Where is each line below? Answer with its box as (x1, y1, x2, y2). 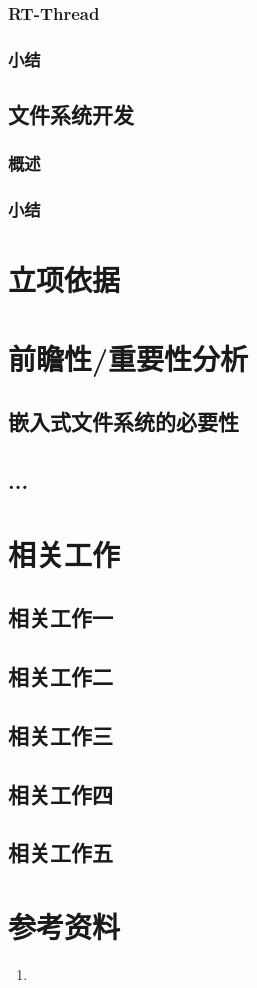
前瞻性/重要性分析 (8, 337, 249, 378)
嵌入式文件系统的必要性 (8, 406, 239, 437)
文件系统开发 (8, 99, 134, 130)
